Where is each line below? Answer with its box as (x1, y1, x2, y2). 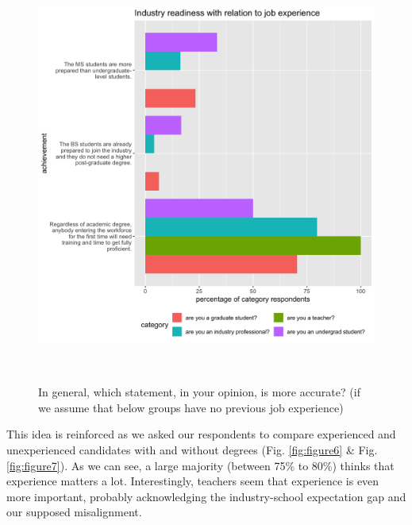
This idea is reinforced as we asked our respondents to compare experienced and (6, 426, 396, 442)
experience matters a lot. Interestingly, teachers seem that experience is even (6, 473, 379, 489)
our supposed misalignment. (6, 504, 142, 520)
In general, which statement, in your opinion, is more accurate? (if (38, 384, 360, 400)
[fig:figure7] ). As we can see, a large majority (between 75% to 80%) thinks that (6, 457, 395, 473)
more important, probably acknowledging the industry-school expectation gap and (6, 488, 406, 504)
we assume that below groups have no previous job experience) (38, 399, 344, 415)
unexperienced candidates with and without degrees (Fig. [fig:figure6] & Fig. (6, 441, 378, 457)
